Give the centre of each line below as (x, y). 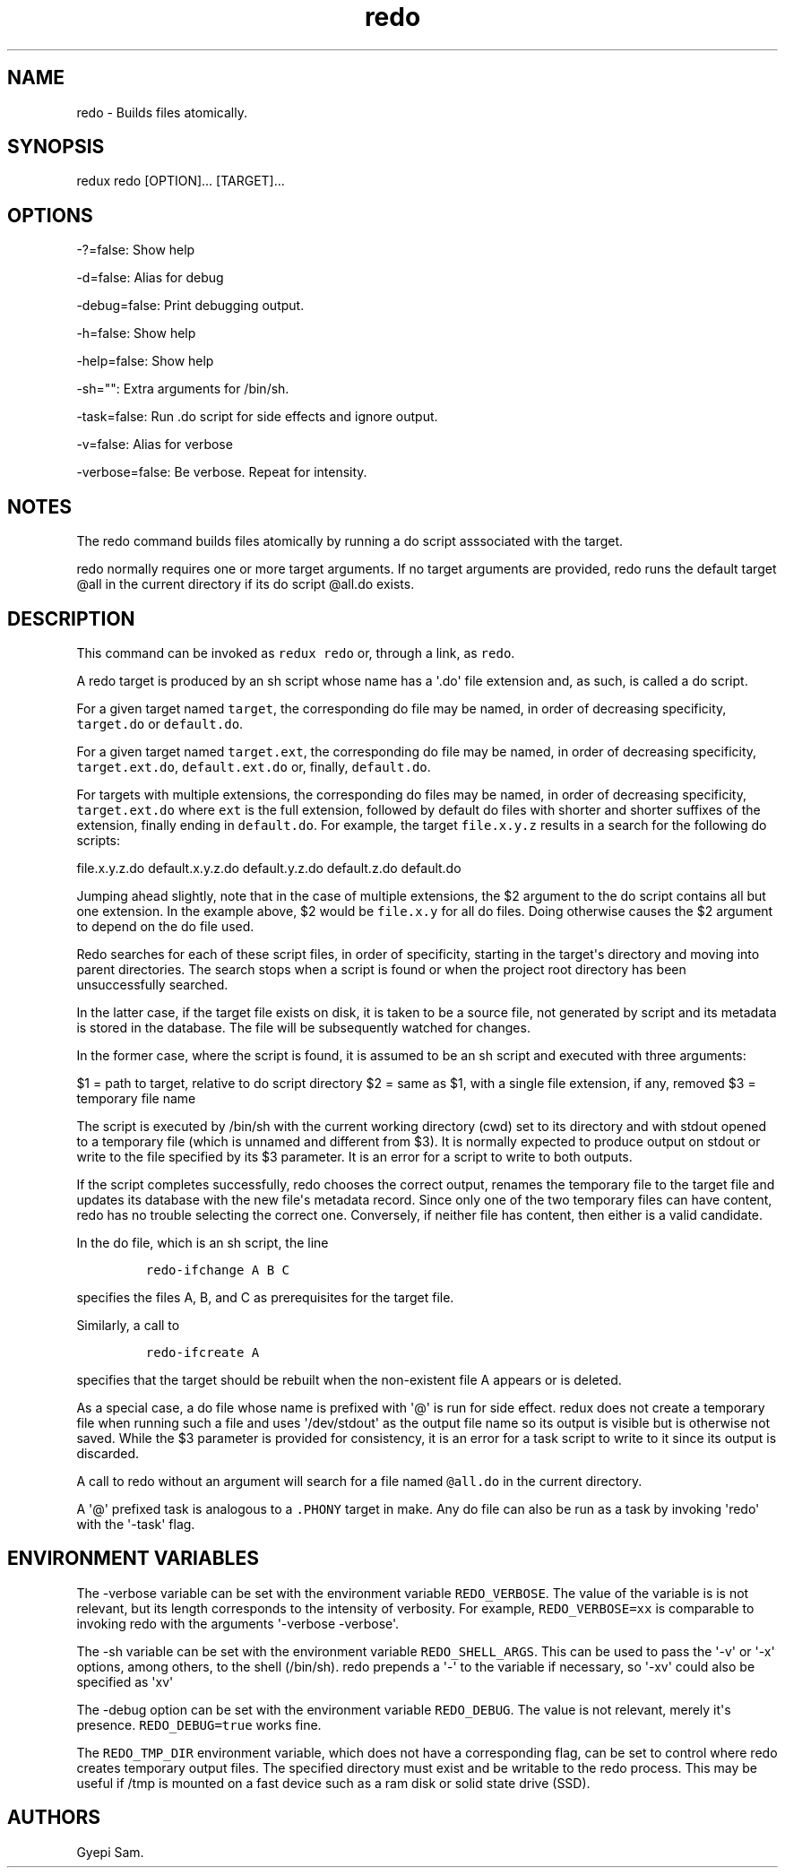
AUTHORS (54, 1818)
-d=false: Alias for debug (150, 278)
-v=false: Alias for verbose (155, 445)
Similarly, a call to (128, 1325)
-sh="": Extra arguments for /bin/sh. (183, 389)
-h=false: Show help (136, 333)
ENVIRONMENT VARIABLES (133, 1559)
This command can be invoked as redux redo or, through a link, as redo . (296, 652)
